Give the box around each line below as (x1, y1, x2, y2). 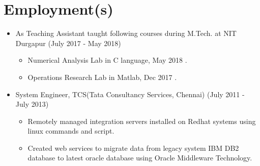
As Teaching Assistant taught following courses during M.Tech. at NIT (15, 28, 237, 38)
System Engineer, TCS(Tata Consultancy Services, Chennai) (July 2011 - (15, 89, 245, 99)
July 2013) (15, 99, 49, 109)
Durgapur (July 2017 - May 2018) (15, 37, 121, 48)
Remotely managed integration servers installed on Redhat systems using (27, 115, 256, 126)
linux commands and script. (27, 126, 114, 136)
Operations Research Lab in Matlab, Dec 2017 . (27, 71, 177, 82)
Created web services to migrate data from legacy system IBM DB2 (27, 142, 239, 153)
